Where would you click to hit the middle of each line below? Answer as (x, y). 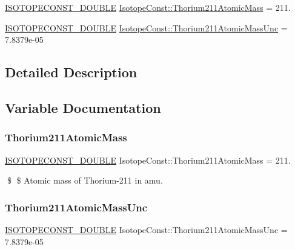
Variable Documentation (83, 107)
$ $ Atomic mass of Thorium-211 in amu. (85, 180)
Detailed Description (71, 72)
